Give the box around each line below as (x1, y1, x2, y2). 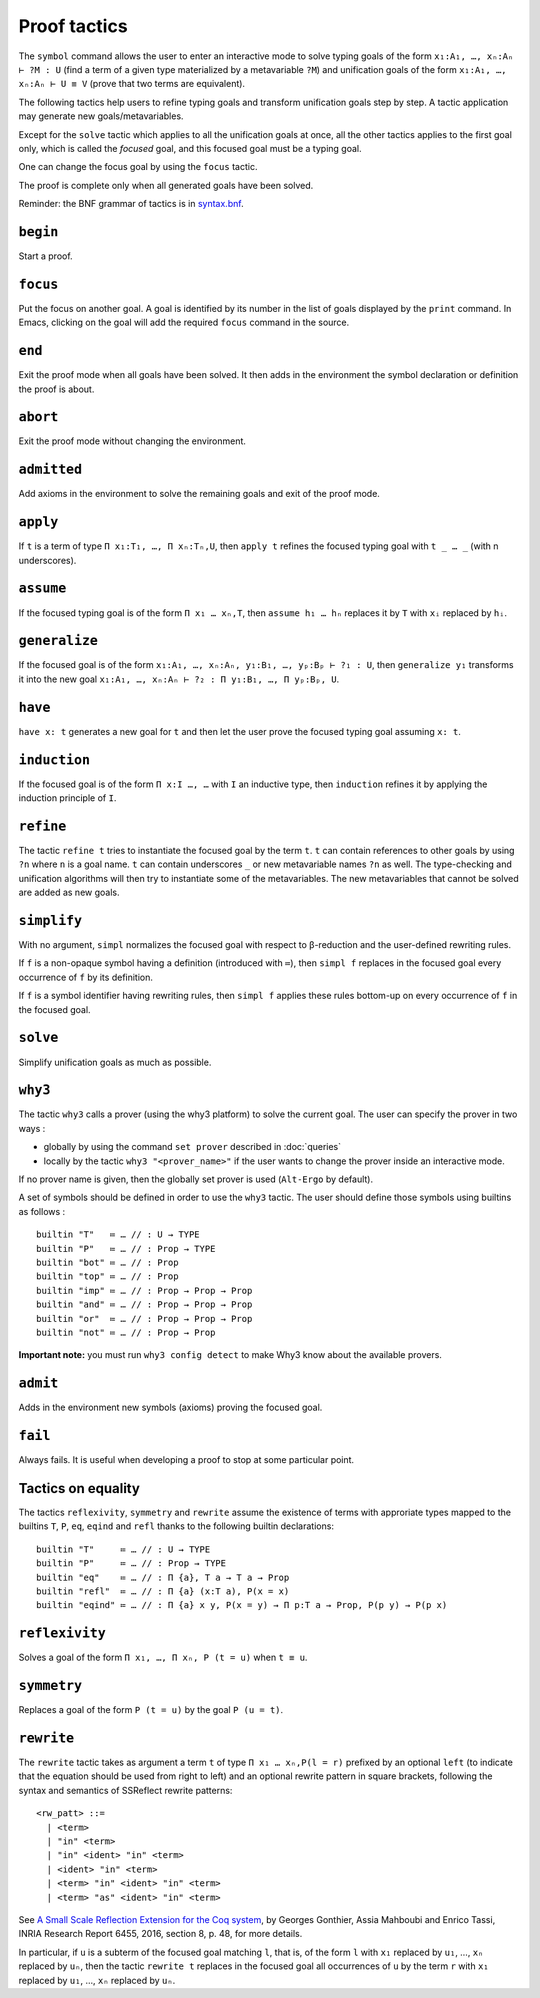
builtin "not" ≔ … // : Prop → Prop (36, 1326, 216, 1338)
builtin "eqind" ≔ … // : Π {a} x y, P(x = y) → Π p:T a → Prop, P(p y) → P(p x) (36, 1600, 448, 1611)
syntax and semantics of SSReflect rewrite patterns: (18, 1784, 233, 1796)
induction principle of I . (18, 792, 117, 804)
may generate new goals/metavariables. (18, 110, 184, 122)
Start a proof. (18, 250, 74, 262)
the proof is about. (18, 383, 95, 395)
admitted (18, 461, 83, 478)
